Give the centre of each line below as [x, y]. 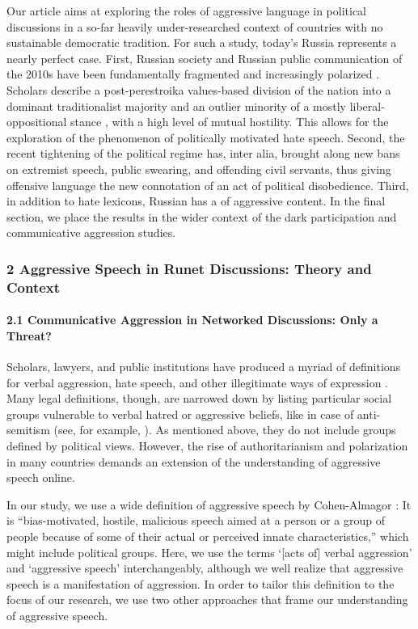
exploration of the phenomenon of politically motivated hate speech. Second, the [206, 137]
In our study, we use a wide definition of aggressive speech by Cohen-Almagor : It [209, 504]
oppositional [37, 122]
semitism [28, 430]
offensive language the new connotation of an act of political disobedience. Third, [208, 185]
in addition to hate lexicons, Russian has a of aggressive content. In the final [196, 201]
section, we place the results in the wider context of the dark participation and [202, 216]
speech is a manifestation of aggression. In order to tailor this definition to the [201, 583]
